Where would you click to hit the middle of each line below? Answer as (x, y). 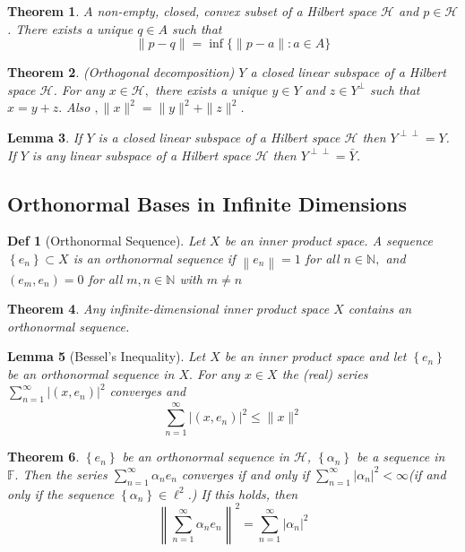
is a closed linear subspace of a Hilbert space (219, 137)
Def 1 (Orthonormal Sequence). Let (107, 241)
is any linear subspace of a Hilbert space (141, 155)
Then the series (65, 474)
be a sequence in (401, 457)
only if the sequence (61, 493)
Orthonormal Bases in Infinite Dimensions (207, 203)
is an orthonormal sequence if (154, 258)
